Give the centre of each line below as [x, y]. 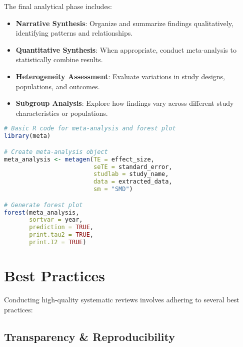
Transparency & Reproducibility [89, 336]
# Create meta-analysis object [56, 152]
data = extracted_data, [133, 182]
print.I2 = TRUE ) [58, 242]
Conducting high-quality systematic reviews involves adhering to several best [122, 300]
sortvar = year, [56, 220]
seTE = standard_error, [133, 167]
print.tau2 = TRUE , [61, 235]
